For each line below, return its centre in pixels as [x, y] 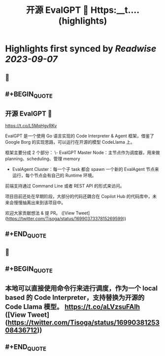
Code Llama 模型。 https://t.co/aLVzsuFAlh [73, 307]
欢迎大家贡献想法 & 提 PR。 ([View [40, 213]
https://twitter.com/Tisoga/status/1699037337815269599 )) [66, 218]
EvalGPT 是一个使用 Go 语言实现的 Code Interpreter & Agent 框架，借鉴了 [80, 136]
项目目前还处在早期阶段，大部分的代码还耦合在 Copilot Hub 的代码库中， [79, 196]
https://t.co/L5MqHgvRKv [31, 125]
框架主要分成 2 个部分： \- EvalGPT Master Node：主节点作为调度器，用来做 [82, 152]
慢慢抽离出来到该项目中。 [39, 202]
